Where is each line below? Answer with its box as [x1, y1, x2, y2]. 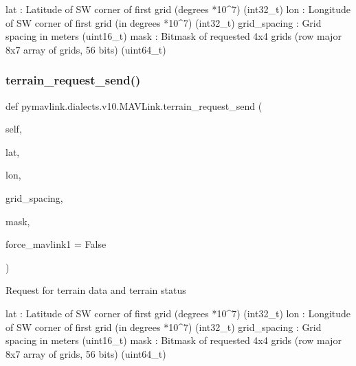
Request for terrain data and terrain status [5, 283, 186, 297]
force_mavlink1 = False [5, 237, 107, 251]
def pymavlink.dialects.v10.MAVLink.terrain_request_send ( [5, 98, 263, 113]
